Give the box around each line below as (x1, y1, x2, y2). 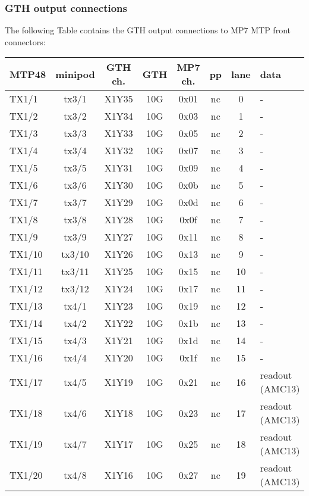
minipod (55, 67, 95, 81)
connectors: (5, 35, 46, 48)
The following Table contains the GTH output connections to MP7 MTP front (5, 24, 291, 36)
